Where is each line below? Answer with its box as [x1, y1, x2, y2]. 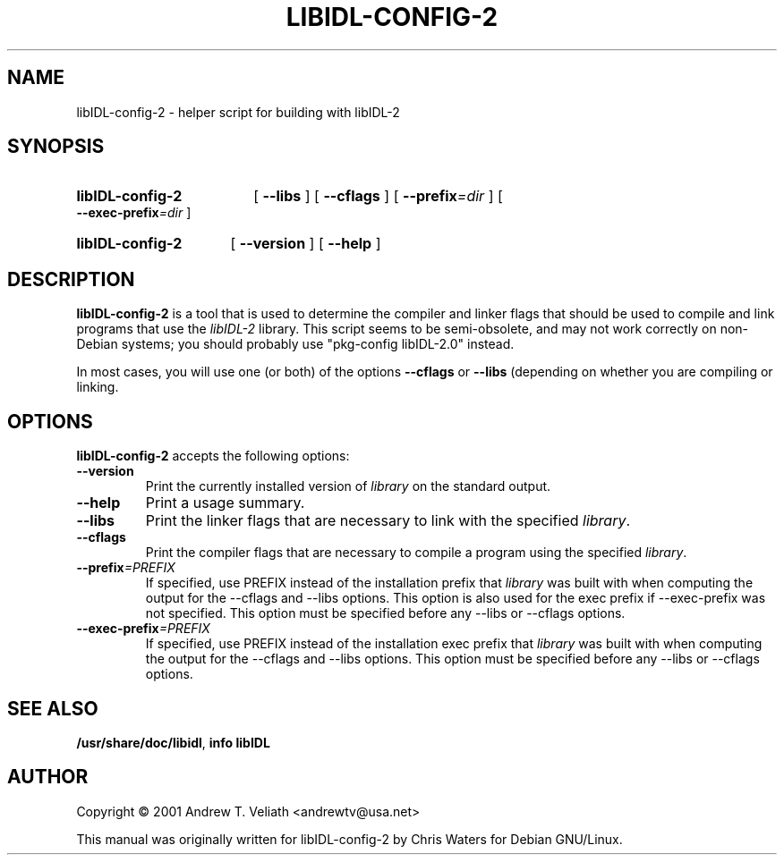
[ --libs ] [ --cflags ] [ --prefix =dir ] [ [253, 187, 503, 206]
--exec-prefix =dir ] [76, 205, 192, 221]
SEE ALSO [7, 697, 98, 720]
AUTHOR [7, 765, 89, 789]
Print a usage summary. [145, 494, 305, 512]
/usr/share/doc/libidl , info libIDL [76, 734, 270, 750]
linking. [76, 379, 119, 395]
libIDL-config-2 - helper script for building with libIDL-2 [76, 104, 400, 120]
